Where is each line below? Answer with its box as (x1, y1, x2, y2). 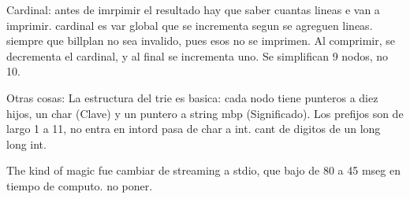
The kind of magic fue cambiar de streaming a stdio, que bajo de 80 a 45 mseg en (6, 162, 401, 179)
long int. (6, 135, 47, 152)
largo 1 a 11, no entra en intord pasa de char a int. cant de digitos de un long (6, 120, 381, 137)
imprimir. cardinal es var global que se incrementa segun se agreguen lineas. (6, 17, 373, 33)
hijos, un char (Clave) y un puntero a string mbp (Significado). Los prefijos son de (6, 105, 404, 121)
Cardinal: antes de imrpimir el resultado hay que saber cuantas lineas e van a (6, 2, 380, 17)
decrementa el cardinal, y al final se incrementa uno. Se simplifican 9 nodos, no (6, 47, 389, 64)
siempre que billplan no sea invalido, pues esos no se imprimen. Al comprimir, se (6, 32, 395, 49)
